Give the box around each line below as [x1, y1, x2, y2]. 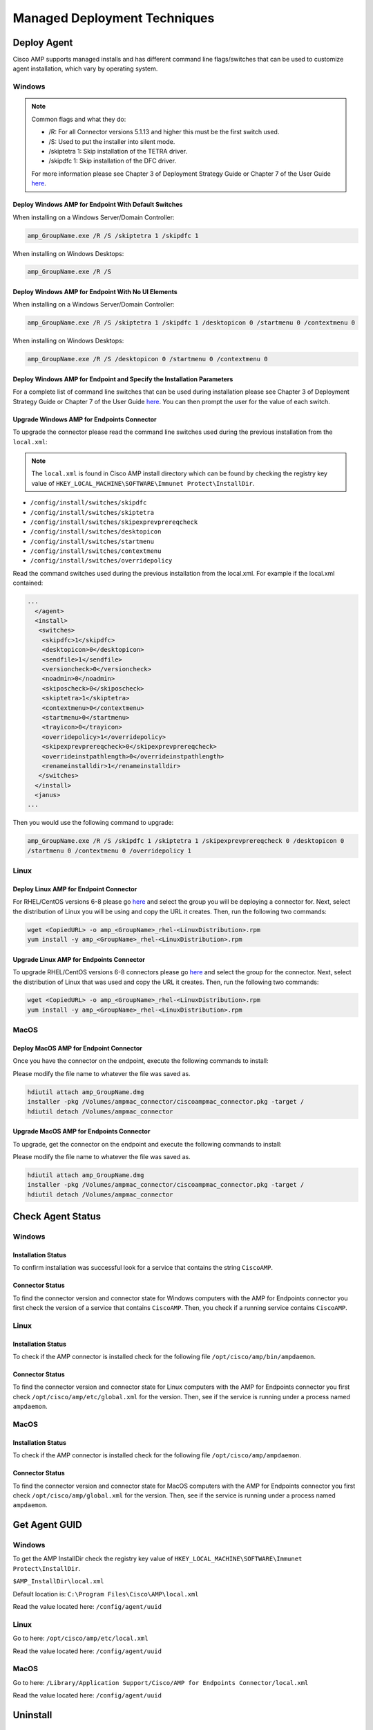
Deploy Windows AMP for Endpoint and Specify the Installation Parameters [12, 375, 233, 383]
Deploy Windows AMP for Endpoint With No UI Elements [12, 288, 178, 296]
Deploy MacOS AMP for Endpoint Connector [12, 1044, 143, 1053]
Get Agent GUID [12, 1519, 82, 1531]
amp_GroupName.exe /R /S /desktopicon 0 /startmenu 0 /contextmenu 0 [27, 355, 268, 363]
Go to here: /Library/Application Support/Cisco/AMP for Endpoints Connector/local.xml [12, 1678, 309, 1686]
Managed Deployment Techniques [12, 10, 215, 26]
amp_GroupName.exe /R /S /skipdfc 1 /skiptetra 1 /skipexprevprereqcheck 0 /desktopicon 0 [27, 837, 345, 845]
